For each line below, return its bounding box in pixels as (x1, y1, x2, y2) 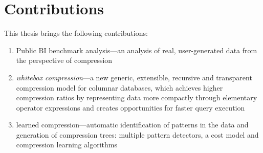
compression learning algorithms (16, 139, 117, 150)
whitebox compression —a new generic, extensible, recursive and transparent (16, 72, 252, 82)
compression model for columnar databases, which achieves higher (16, 82, 223, 93)
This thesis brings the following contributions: (4, 28, 148, 38)
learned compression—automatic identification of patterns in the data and (16, 119, 249, 130)
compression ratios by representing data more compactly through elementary (16, 92, 257, 103)
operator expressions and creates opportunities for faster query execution (16, 102, 245, 113)
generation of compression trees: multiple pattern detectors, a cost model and (16, 129, 259, 140)
